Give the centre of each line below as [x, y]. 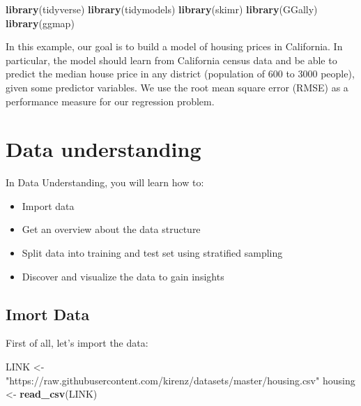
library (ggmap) [40, 23]
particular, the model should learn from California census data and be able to [171, 60]
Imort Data [48, 314]
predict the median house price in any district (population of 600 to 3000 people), [180, 74]
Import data [48, 205]
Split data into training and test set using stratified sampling [152, 253]
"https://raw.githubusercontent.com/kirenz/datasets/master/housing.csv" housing [180, 380]
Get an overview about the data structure [111, 229]
